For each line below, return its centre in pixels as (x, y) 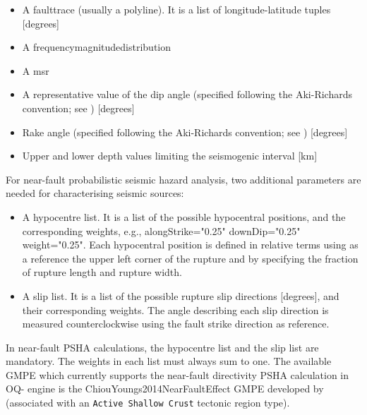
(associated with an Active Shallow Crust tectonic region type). (148, 403)
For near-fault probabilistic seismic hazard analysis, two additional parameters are (183, 179)
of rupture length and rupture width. (102, 272)
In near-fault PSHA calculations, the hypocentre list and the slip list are (162, 347)
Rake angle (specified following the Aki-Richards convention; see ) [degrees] (185, 132)
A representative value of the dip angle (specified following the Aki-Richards (187, 94)
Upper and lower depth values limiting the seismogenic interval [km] (170, 156)
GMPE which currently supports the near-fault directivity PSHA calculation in (178, 374)
